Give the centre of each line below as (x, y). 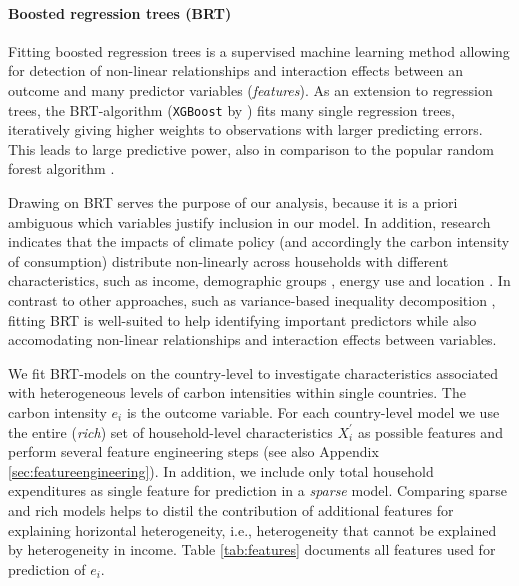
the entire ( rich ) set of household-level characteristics (170, 431)
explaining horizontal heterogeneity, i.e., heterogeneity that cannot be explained (252, 529)
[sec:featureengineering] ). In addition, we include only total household (221, 470)
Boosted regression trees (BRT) (120, 12)
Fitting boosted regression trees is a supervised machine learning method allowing (259, 50)
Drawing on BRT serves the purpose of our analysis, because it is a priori (233, 202)
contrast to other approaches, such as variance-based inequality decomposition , (252, 299)
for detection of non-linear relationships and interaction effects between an (235, 70)
